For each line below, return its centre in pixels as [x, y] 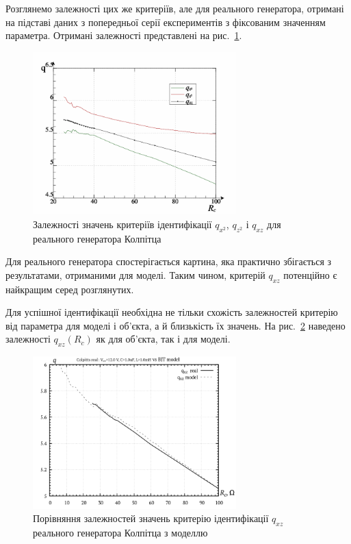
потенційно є [310, 274]
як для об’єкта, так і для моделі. [163, 339]
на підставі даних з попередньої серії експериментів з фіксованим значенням [166, 22]
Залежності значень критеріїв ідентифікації [122, 224]
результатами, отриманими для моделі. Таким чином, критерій [135, 274]
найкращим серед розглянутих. [70, 289]
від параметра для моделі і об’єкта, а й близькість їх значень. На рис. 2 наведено [175, 325]
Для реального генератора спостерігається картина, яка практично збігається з [169, 261]
